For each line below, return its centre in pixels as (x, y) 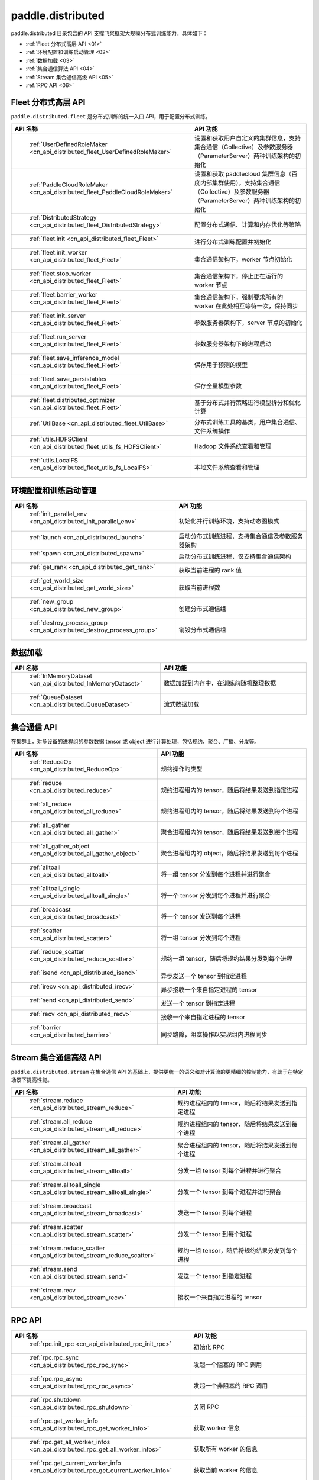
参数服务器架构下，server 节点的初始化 (248, 323)
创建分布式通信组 (203, 609)
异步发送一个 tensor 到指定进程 (204, 976)
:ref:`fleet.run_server (58, 337)
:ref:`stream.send (53, 1269)
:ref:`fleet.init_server (57, 316)
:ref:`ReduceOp (51, 762)
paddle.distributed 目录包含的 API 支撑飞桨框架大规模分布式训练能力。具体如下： (109, 33)
